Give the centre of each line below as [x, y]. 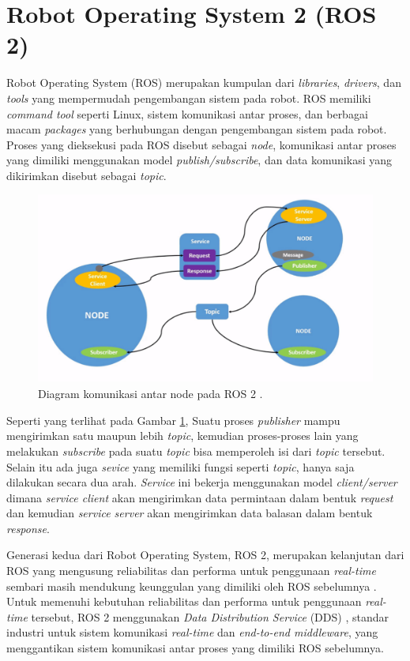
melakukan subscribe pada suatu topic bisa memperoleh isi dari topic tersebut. [196, 451]
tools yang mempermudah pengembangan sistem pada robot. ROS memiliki [189, 98]
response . [28, 528]
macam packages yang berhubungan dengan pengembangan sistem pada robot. [197, 129]
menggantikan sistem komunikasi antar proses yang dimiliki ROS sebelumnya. [195, 648]
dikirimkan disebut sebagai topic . [87, 175]
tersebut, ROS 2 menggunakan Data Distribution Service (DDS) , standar [210, 616]
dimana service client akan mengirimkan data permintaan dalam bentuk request [200, 497]
